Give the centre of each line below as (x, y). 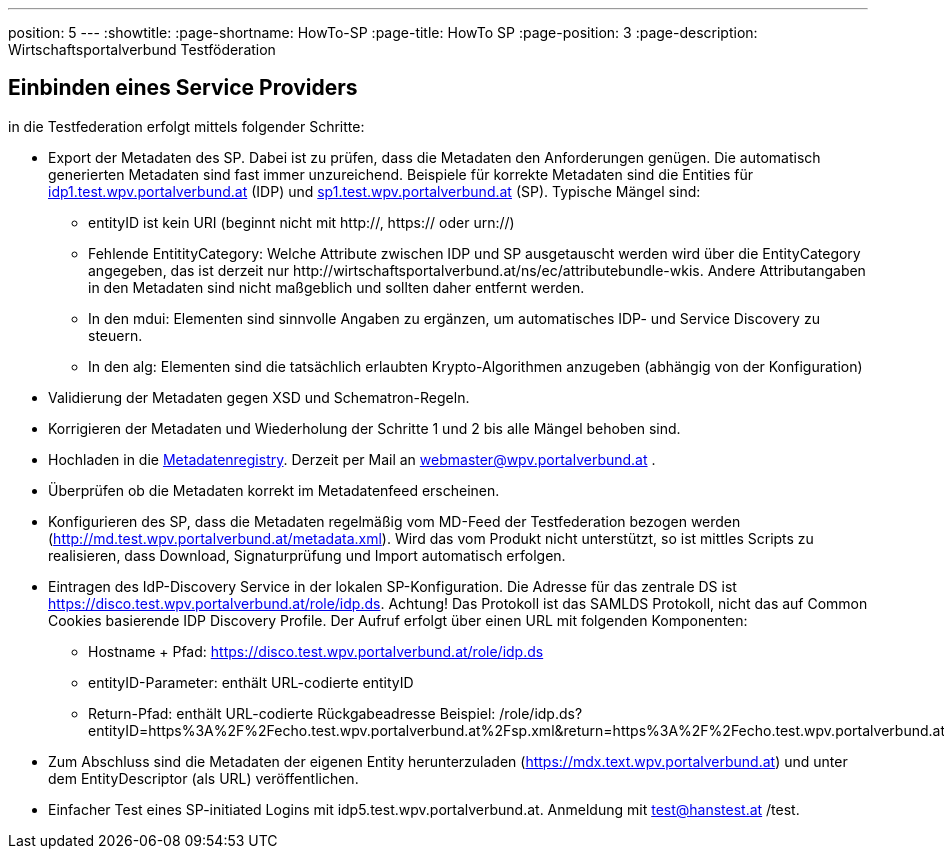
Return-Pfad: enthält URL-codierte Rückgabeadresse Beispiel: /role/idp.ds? (335, 713)
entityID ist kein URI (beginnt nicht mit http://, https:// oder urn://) (301, 222)
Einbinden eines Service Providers (183, 88)
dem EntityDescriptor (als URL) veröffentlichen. (203, 778)
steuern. (115, 335)
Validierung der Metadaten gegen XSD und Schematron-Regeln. (259, 397)
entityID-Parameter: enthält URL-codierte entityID (251, 682)
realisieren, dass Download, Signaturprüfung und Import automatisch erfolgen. (307, 555)
